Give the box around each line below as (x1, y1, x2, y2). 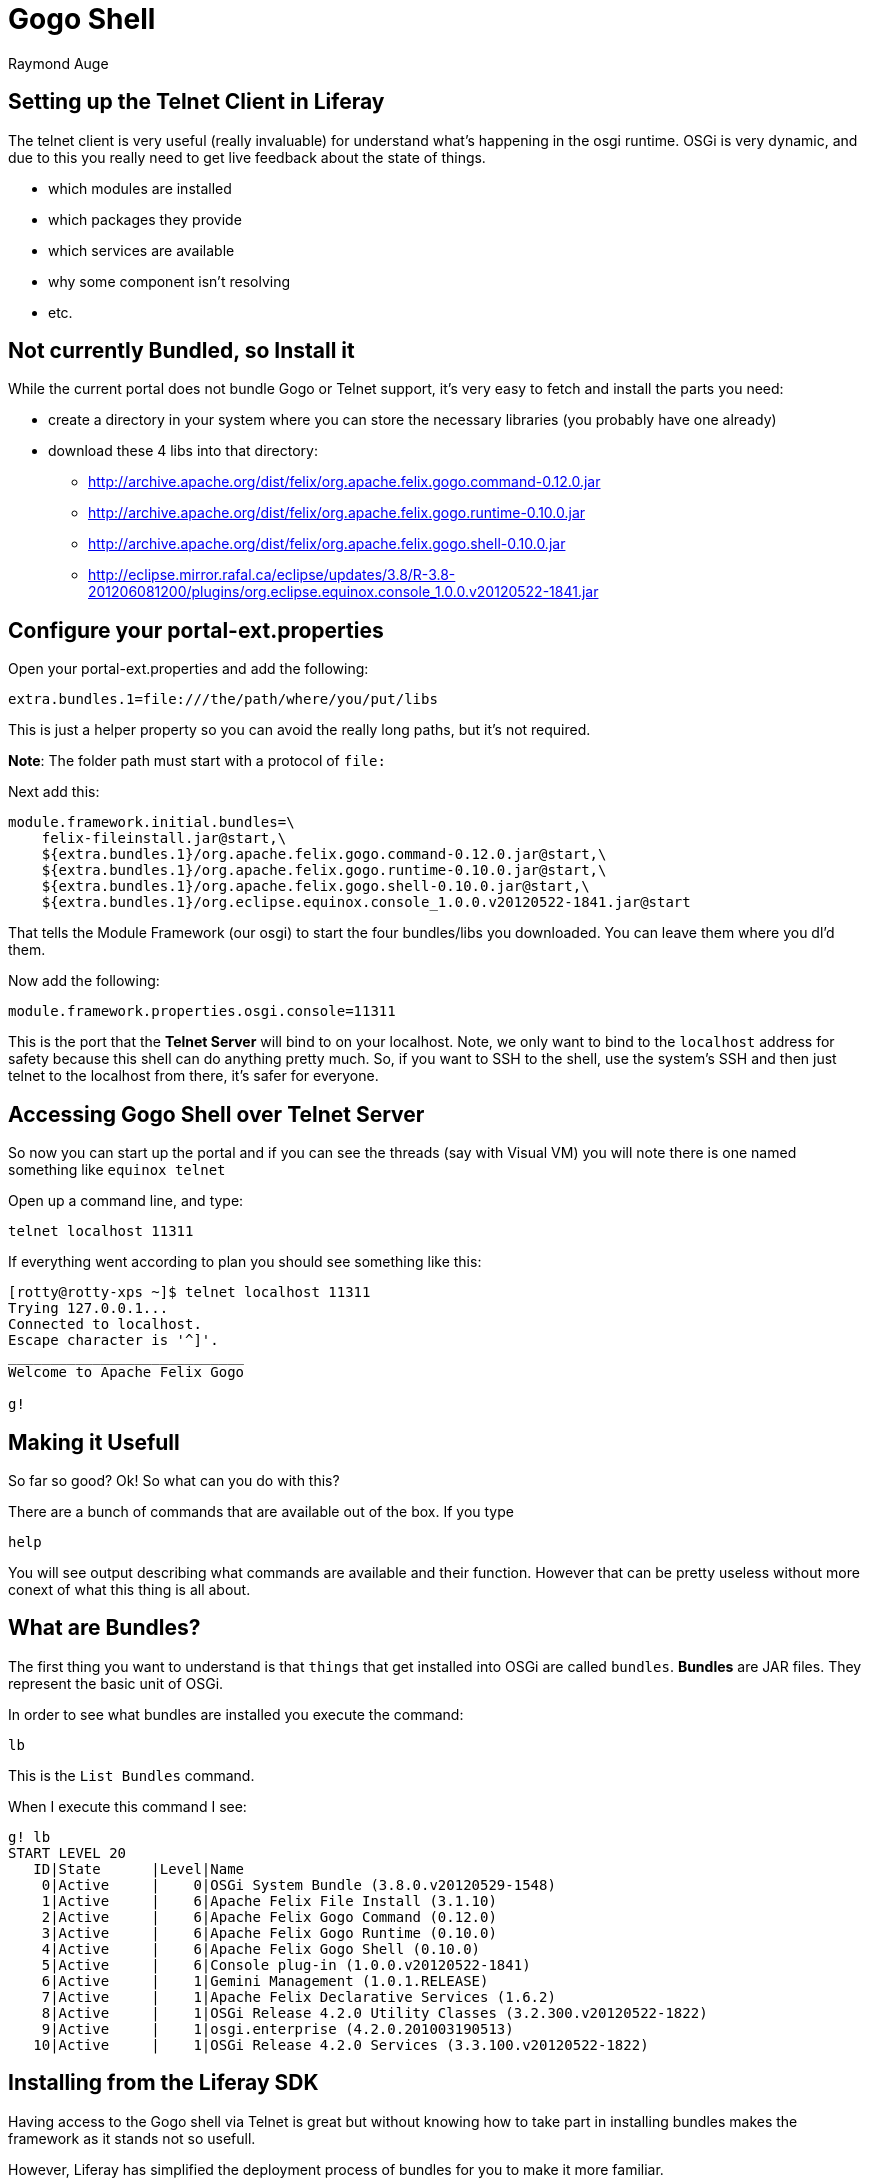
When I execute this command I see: (8, 1797, 247, 1815)
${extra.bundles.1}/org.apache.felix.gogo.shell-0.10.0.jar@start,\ (41, 878, 590, 895)
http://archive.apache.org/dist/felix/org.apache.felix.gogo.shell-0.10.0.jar (88, 535, 566, 553)
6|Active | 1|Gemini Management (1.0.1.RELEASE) (41, 1972, 489, 1989)
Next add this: (8, 783, 100, 801)
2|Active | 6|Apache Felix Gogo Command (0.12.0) (41, 1908, 497, 1925)
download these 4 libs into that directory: (48, 442, 318, 460)
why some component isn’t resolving (48, 272, 291, 290)
